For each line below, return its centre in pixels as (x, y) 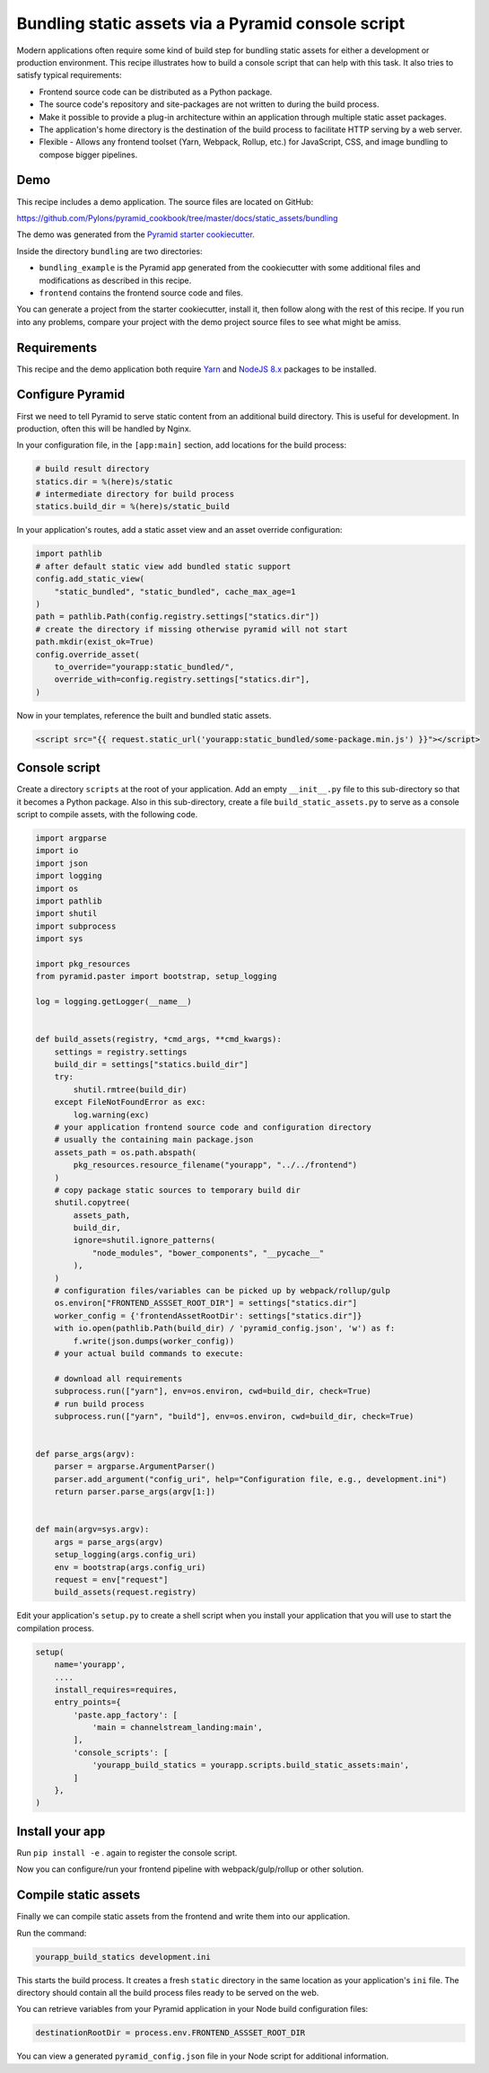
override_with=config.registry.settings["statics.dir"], (182, 679)
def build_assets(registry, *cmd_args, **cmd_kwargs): (158, 1039)
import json (62, 863)
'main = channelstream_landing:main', (178, 1728)
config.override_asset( (88, 654)
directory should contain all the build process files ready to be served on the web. (168, 1992)
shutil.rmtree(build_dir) (130, 1089)
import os (57, 888)
